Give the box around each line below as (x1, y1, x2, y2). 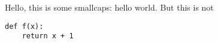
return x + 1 (22, 32, 74, 41)
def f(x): (5, 22, 44, 31)
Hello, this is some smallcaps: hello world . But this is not (5, 1, 214, 13)
